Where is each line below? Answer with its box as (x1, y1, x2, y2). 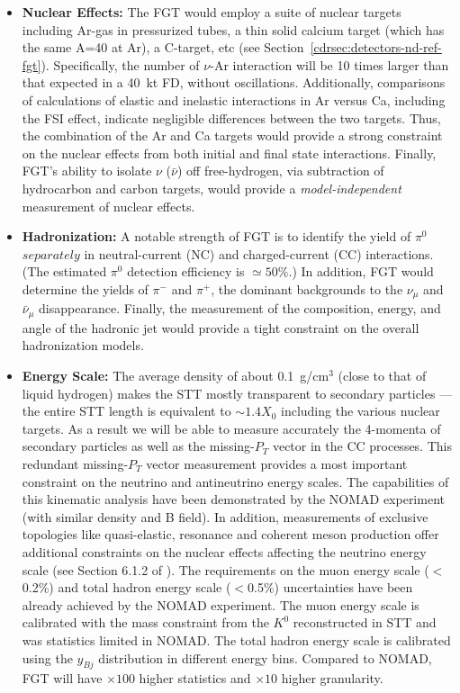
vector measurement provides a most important (146, 454, 408, 472)
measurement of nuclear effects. (22, 196, 195, 215)
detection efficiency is (127, 262, 245, 281)
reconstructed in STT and (293, 613, 437, 632)
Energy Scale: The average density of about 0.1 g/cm (22, 366, 329, 384)
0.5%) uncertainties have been (248, 578, 413, 597)
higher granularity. (281, 669, 383, 688)
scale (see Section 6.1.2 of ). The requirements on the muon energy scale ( (22, 560, 429, 579)
